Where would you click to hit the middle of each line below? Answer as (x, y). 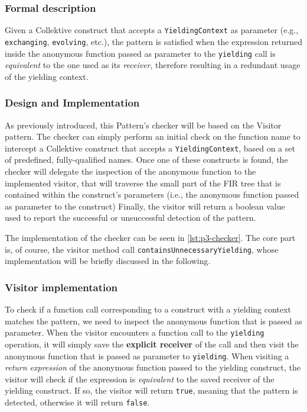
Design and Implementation (72, 103)
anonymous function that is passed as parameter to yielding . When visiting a (147, 355)
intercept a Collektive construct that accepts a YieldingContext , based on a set (150, 148)
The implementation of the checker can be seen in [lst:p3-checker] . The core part (150, 237)
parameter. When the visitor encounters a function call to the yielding (135, 332)
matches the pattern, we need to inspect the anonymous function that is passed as (153, 321)
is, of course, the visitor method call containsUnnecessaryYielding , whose (142, 249)
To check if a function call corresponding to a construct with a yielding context (148, 309)
